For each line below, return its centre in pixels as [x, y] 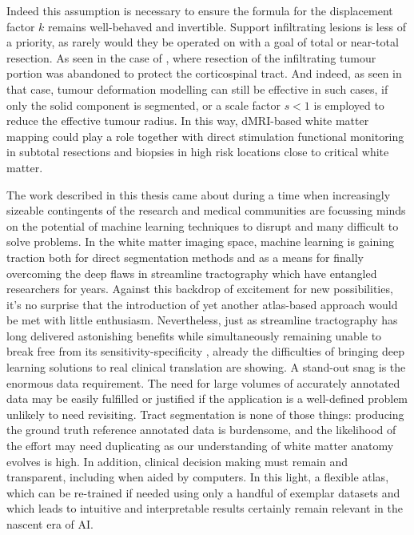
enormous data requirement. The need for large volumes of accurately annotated [203, 382]
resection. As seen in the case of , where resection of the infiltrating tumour [191, 57]
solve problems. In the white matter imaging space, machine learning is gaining [200, 241]
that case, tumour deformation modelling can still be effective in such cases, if [197, 88]
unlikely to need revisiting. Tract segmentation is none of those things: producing [205, 414]
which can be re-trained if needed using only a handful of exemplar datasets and [203, 492]
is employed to [349, 105]
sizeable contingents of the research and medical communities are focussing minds [206, 210]
